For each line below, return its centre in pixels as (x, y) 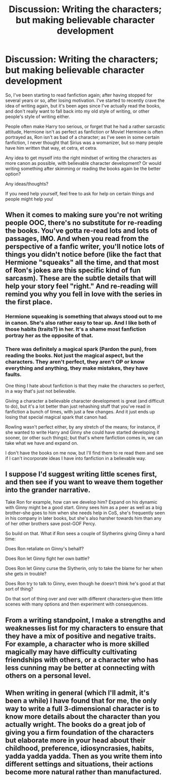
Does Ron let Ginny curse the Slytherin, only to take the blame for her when (84, 569)
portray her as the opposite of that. (49, 336)
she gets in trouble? (26, 574)
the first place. (29, 302)
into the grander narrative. (48, 490)
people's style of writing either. (38, 116)
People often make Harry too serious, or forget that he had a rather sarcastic (85, 126)
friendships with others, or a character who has (82, 660)
